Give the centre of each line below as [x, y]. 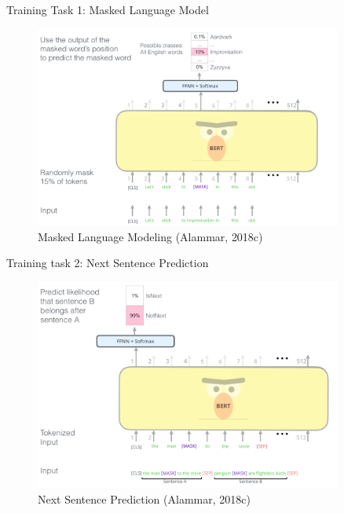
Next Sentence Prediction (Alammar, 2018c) [144, 498]
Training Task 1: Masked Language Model [108, 9]
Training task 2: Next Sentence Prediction [108, 263]
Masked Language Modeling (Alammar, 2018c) [150, 236]
